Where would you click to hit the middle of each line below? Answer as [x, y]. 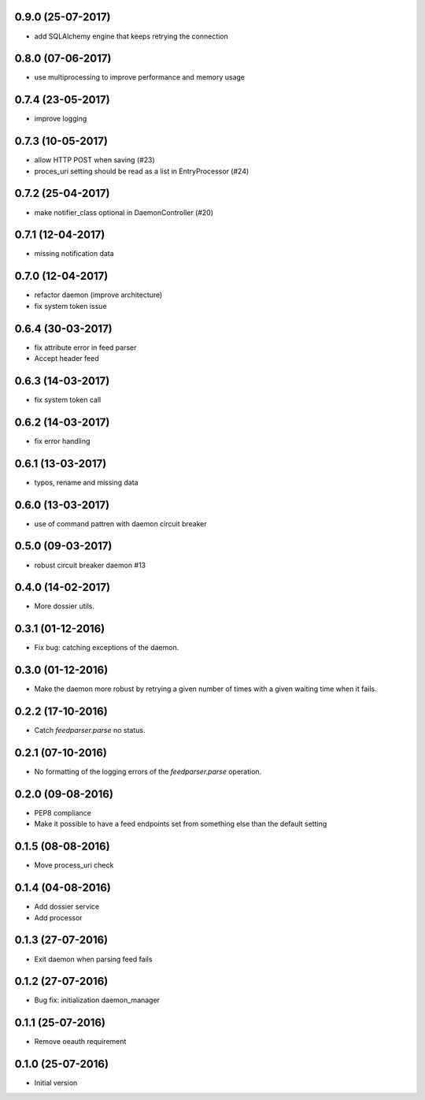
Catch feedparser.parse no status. [90, 730]
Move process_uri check [74, 865]
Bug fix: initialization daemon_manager [97, 1000]
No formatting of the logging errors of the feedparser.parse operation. [148, 771]
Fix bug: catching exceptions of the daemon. [107, 648]
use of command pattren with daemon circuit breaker [121, 523]
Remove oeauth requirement [80, 1042]
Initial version [56, 1083]
